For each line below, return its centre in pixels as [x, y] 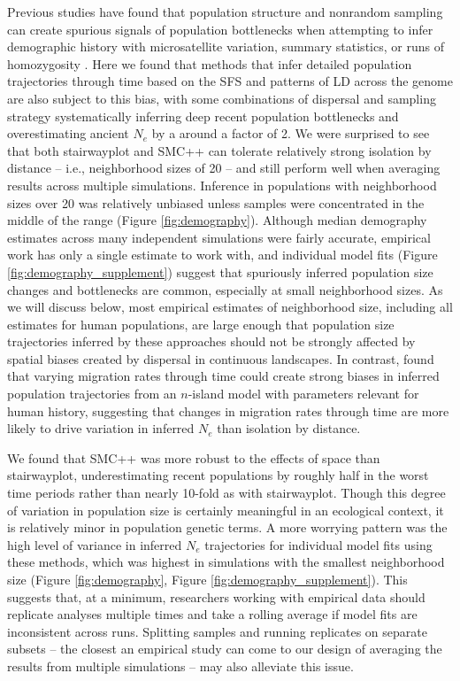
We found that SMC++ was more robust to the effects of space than [194, 457]
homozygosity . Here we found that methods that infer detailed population [210, 63]
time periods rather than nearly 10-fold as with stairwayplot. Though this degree [226, 493]
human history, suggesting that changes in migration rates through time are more [228, 410]
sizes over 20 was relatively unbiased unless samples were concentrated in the [216, 202]
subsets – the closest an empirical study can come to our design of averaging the [225, 649]
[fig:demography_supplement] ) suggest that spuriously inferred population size [220, 271]
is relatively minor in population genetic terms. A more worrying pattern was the [227, 527]
